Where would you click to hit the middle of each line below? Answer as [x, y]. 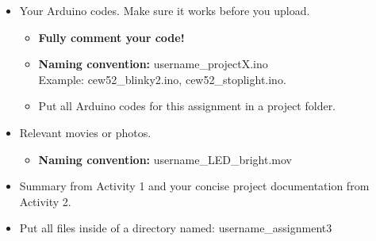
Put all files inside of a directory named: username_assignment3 [176, 228]
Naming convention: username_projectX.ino [153, 64]
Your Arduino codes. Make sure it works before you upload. [165, 10]
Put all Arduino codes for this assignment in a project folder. [187, 106]
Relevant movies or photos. [85, 132]
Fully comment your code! [111, 37]
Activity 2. [45, 201]
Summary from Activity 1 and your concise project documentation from [194, 186]
